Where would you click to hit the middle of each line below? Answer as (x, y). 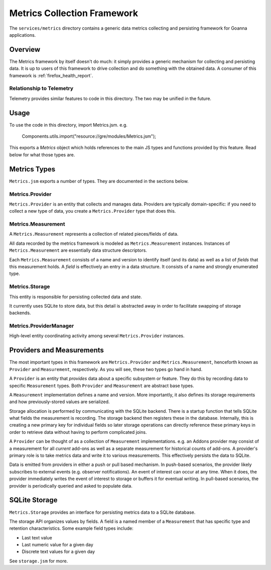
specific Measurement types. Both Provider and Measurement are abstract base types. (102, 386)
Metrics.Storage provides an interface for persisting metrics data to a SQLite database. (102, 512)
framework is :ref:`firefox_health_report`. (51, 75)
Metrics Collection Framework (74, 13)
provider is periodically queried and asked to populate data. (71, 486)
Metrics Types (32, 169)
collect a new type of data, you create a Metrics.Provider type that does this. (93, 211)
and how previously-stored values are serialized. (59, 402)
